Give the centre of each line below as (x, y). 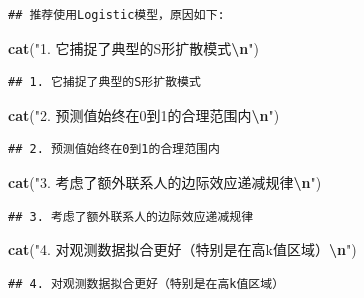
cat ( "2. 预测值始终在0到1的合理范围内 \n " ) (144, 114)
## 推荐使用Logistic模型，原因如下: (116, 15)
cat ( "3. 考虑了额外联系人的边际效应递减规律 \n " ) (165, 181)
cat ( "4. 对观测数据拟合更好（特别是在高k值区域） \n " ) (182, 249)
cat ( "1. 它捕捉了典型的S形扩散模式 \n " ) (133, 47)
